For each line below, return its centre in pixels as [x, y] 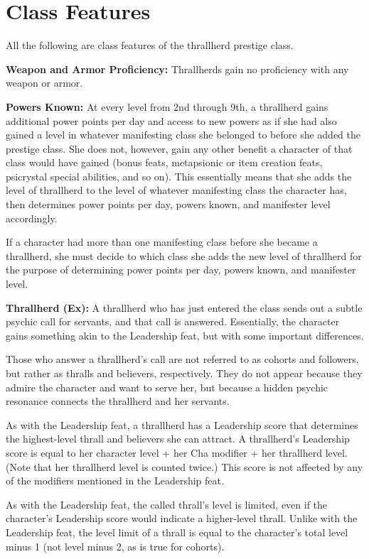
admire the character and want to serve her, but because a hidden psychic [167, 387]
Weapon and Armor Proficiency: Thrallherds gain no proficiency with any [177, 69]
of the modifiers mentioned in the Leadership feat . [115, 481]
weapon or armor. [44, 83]
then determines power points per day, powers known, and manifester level [168, 204]
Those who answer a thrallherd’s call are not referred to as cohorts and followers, [182, 359]
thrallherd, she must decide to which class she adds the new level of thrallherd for [184, 255]
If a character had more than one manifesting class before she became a [162, 242]
